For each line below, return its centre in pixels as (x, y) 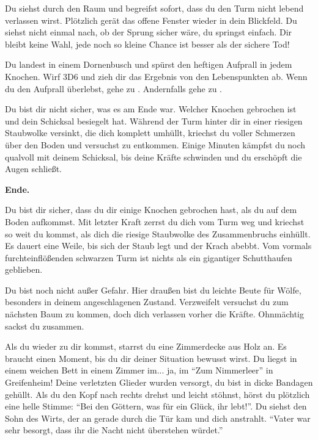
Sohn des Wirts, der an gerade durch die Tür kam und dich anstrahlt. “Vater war (158, 418)
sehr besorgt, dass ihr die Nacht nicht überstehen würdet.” (114, 430)
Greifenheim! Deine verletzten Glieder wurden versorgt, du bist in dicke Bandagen (159, 382)
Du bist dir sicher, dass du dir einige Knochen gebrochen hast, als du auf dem (151, 210)
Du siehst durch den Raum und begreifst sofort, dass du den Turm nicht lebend (154, 8)
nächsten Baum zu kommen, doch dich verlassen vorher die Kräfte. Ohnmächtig (155, 314)
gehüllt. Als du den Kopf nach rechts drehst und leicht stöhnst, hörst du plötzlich (157, 394)
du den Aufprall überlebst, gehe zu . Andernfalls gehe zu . (113, 88)
